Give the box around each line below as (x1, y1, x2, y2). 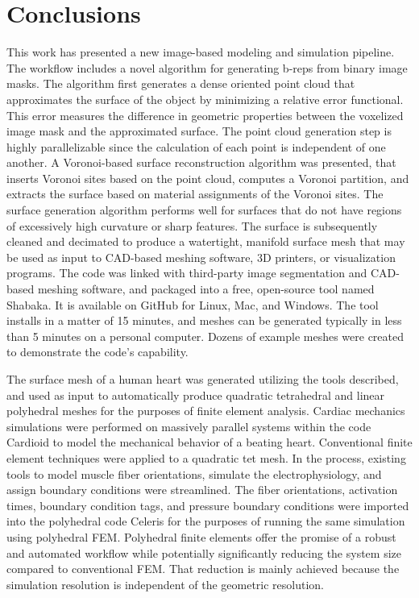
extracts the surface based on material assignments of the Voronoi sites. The (6, 185, 384, 202)
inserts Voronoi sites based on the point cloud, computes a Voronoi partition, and (6, 169, 409, 186)
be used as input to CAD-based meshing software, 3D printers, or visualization (6, 248, 396, 265)
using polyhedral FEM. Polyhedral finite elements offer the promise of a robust (6, 528, 396, 545)
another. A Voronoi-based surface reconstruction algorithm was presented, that (6, 154, 396, 171)
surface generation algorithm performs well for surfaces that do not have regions (6, 201, 402, 218)
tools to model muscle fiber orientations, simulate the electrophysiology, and (6, 465, 382, 482)
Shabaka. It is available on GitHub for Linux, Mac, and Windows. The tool (6, 296, 379, 313)
